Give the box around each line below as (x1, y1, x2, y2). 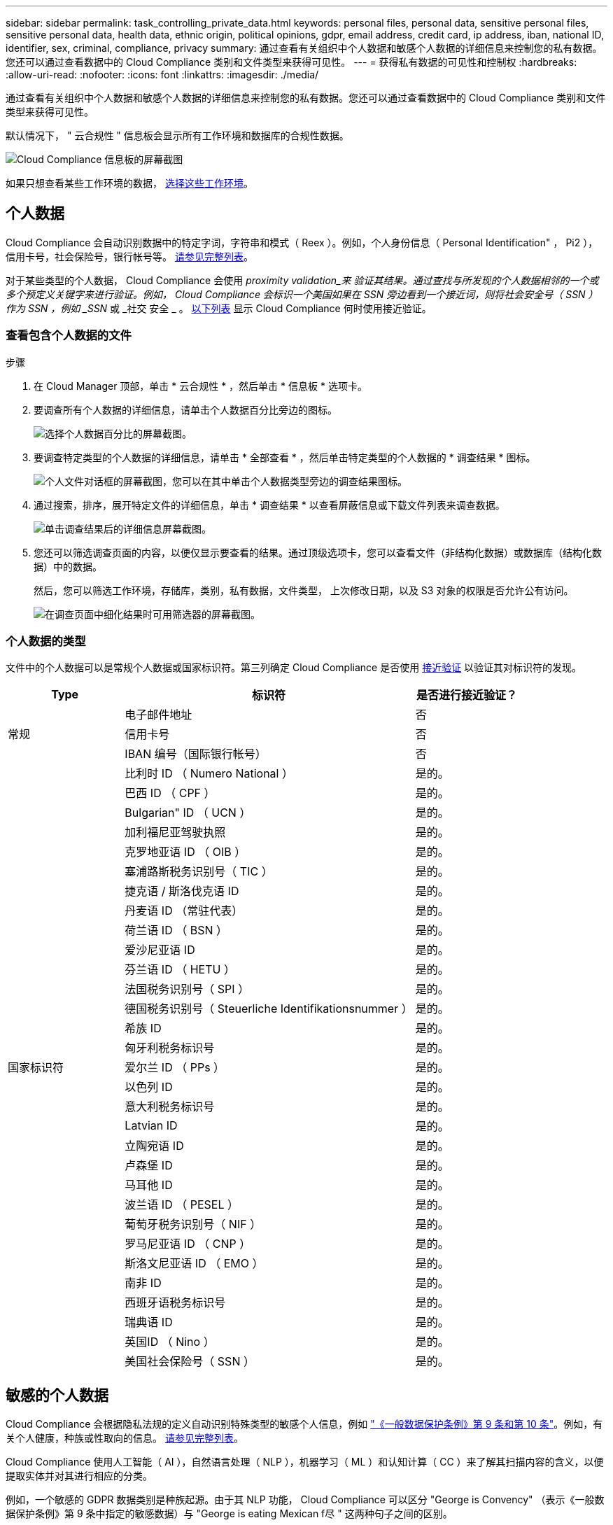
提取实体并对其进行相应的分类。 (6, 1470, 153, 1482)
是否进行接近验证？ (416, 688, 518, 703)
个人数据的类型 (6, 633, 86, 648)
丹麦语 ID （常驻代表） (125, 904, 244, 918)
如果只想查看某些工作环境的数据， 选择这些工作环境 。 (6, 177, 253, 189)
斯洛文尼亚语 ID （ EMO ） (125, 1256, 264, 1271)
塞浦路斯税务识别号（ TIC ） (125, 864, 273, 879)
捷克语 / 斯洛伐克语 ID (125, 884, 239, 899)
